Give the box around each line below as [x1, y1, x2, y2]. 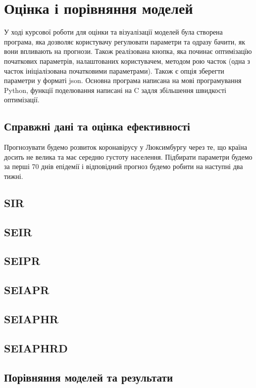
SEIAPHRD [4, 340, 68, 355]
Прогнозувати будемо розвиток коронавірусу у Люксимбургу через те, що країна [4, 142, 247, 152]
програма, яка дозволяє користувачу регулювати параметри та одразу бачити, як [4, 36, 245, 46]
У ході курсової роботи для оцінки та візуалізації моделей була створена [4, 27, 223, 37]
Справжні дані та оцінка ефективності [4, 119, 190, 134]
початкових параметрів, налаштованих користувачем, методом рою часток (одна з [4, 55, 250, 66]
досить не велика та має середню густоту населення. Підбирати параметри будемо [4, 151, 253, 162]
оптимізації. [4, 94, 40, 105]
